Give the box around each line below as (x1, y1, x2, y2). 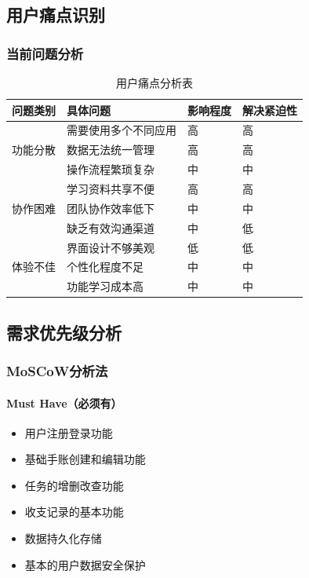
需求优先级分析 (6, 320, 122, 344)
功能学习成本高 (67, 278, 144, 294)
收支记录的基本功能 (24, 503, 124, 520)
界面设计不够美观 (67, 239, 154, 255)
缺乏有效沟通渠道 (67, 219, 154, 236)
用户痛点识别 (6, 2, 105, 27)
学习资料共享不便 (67, 180, 154, 196)
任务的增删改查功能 (24, 477, 124, 493)
